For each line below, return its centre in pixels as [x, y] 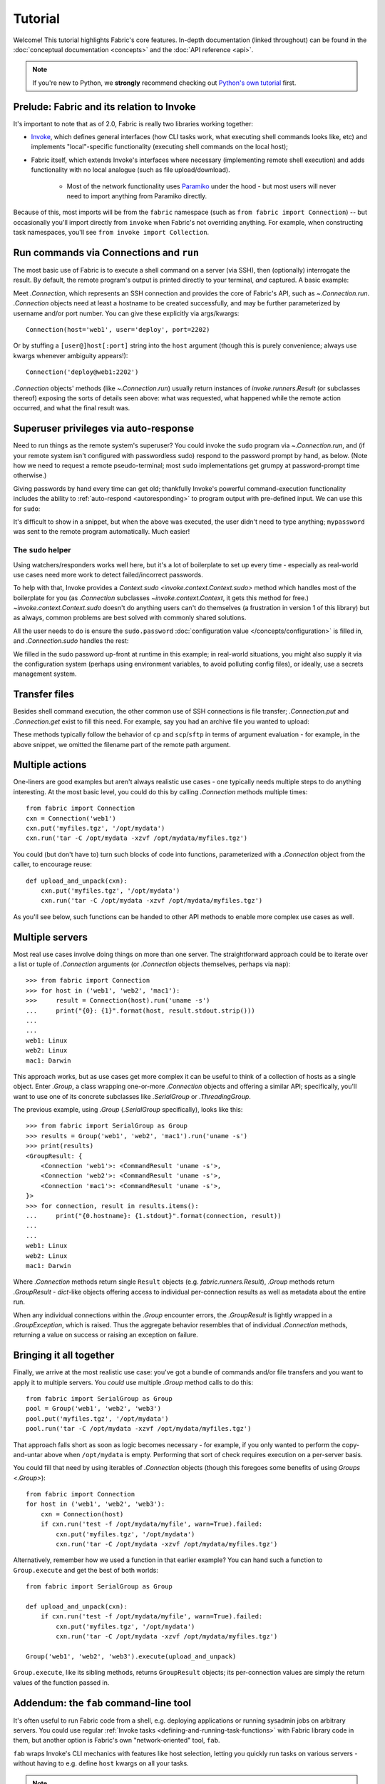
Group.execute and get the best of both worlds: [86, 1570]
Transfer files [44, 695]
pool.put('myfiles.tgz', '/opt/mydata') [97, 1419]
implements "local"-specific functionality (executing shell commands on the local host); [160, 147]
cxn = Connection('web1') [71, 818]
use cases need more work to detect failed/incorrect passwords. [108, 574]
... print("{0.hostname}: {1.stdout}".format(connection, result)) [154, 1216]
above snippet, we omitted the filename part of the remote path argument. [122, 744]
